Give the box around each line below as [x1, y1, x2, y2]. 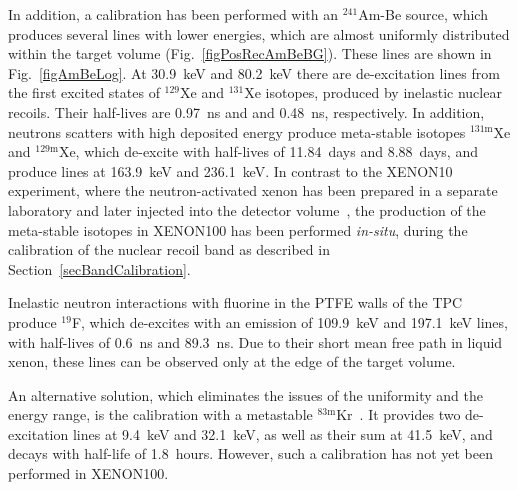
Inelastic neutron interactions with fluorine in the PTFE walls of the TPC [8, 292, 463, 313]
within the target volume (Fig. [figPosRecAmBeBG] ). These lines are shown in [8, 43, 492, 64]
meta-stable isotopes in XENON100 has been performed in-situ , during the [8, 219, 468, 240]
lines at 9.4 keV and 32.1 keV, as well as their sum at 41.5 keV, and [72, 423, 493, 444]
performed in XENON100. [8, 463, 169, 484]
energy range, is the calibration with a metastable [8, 404, 313, 425]
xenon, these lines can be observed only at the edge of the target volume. [8, 351, 456, 372]
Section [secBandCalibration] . [8, 258, 191, 279]
